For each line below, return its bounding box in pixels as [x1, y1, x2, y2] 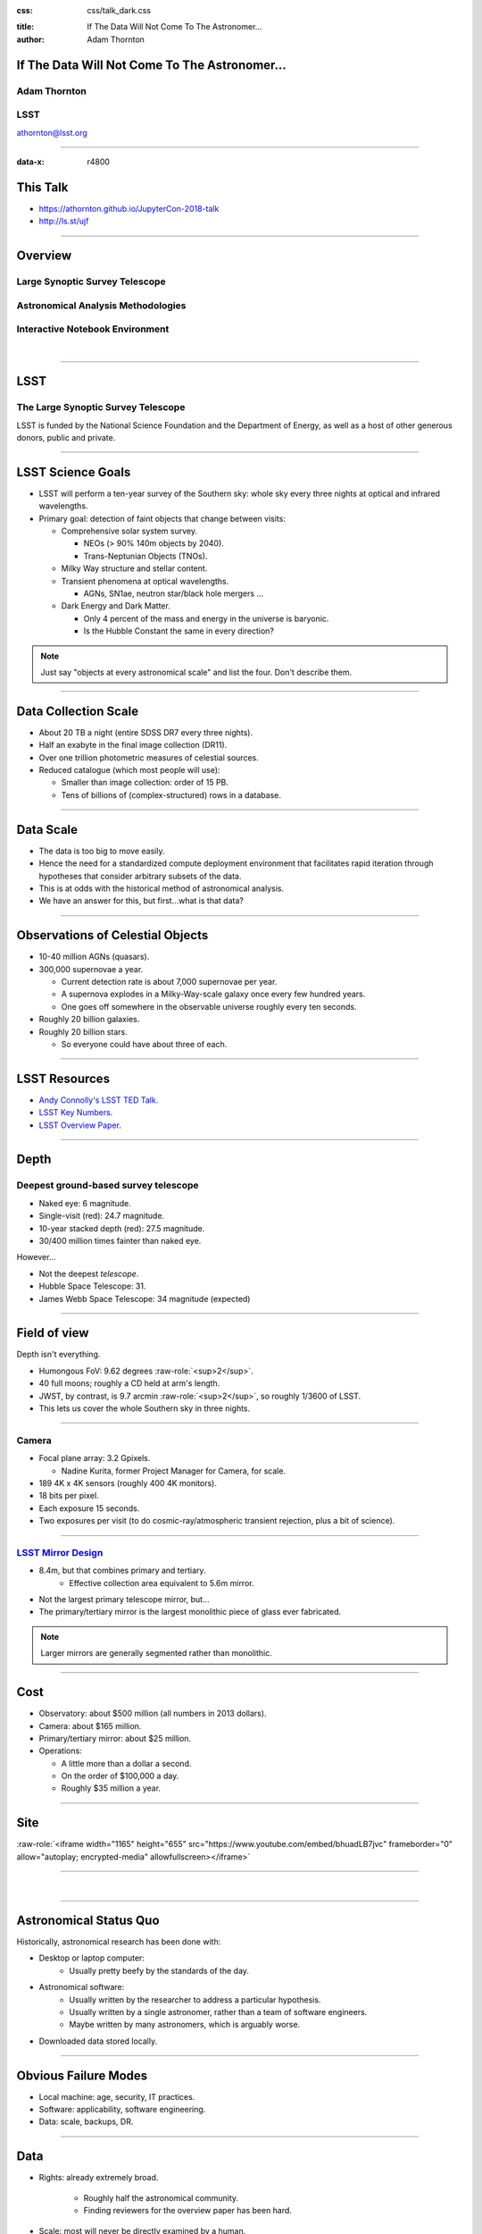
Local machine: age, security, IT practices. [38, 2091, 195, 2102]
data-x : [16, 156, 45, 167]
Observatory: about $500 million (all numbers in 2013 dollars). [38, 1708, 267, 1719]
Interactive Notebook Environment [16, 323, 170, 335]
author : [16, 34, 45, 45]
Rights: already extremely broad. [38, 2172, 159, 2183]
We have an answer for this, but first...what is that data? [38, 895, 245, 906]
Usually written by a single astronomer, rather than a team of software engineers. [69, 2007, 368, 2017]
